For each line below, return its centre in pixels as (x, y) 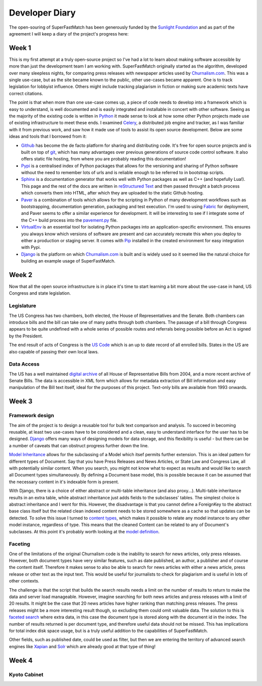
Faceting (20, 544)
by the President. (26, 336)
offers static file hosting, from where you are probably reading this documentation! (104, 159)
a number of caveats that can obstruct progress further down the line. (79, 445)
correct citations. (26, 93)
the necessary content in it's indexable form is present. (64, 482)
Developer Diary (42, 13)
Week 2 (21, 275)
